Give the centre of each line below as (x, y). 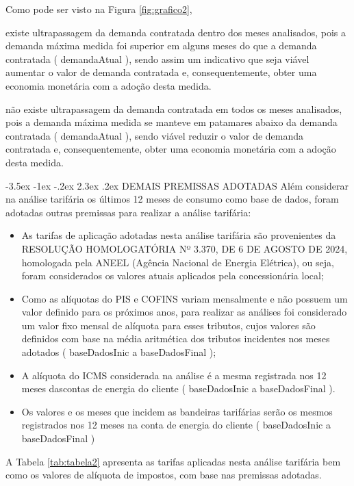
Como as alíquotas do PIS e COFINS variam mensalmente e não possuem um (185, 298)
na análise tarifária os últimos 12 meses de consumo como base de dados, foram (172, 199)
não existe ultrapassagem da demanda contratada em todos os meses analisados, (174, 108)
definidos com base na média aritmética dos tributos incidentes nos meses (176, 338)
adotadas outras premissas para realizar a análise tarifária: (128, 212)
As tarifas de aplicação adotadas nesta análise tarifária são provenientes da (179, 235)
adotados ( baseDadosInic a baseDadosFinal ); (119, 352)
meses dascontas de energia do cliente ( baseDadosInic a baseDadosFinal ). (178, 388)
